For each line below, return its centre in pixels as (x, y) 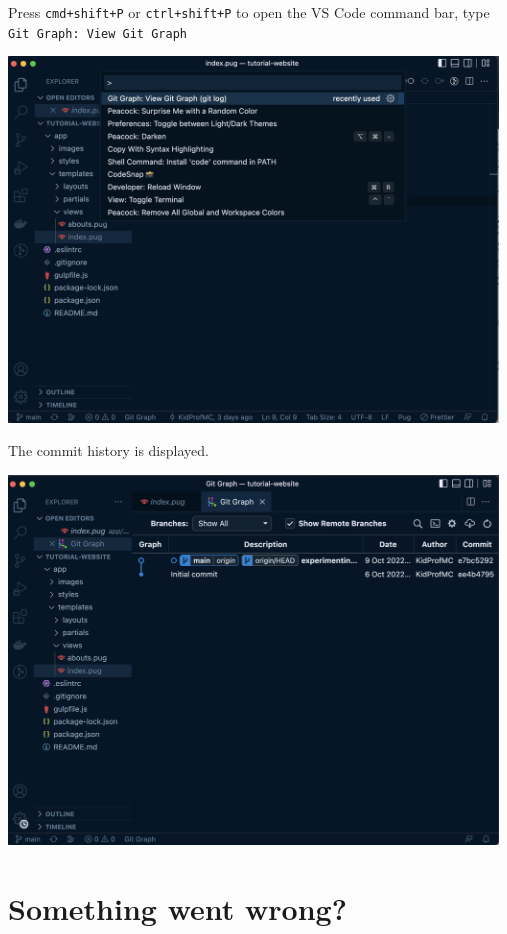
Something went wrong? (177, 907)
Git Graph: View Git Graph (97, 33)
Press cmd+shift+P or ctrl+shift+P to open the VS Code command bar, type (249, 12)
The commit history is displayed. (108, 450)
